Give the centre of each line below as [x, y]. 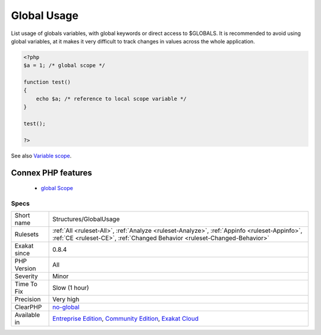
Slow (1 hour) [71, 288]
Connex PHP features [51, 173]
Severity [26, 276]
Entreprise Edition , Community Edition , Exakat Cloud [126, 319]
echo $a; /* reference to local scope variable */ [111, 99]
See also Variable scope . [41, 156]
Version [25, 268]
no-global [66, 307]
